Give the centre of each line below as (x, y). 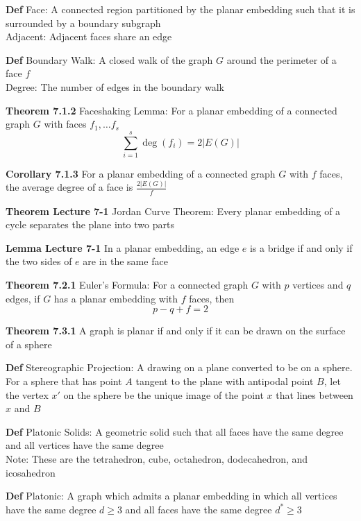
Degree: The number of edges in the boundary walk (115, 86)
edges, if (23, 298)
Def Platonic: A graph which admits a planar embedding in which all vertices (171, 496)
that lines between (314, 394)
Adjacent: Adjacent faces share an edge (89, 36)
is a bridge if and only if (301, 247)
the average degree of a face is (69, 187)
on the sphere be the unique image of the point (163, 394)
